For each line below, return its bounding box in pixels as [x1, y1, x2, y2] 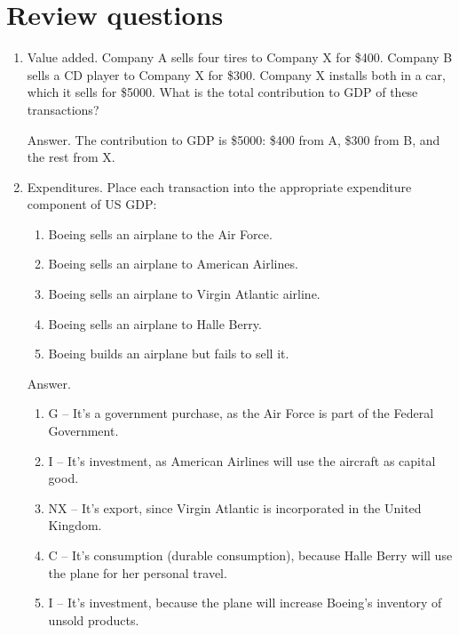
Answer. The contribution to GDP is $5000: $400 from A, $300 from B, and [27, 130, 440, 149]
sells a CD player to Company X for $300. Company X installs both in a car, [27, 65, 446, 84]
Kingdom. [48, 516, 102, 535]
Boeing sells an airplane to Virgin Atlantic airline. [48, 285, 321, 303]
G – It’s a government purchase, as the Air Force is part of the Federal [48, 404, 434, 422]
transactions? [27, 100, 99, 118]
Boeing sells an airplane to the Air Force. [48, 224, 273, 243]
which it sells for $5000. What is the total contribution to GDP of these [27, 83, 418, 101]
